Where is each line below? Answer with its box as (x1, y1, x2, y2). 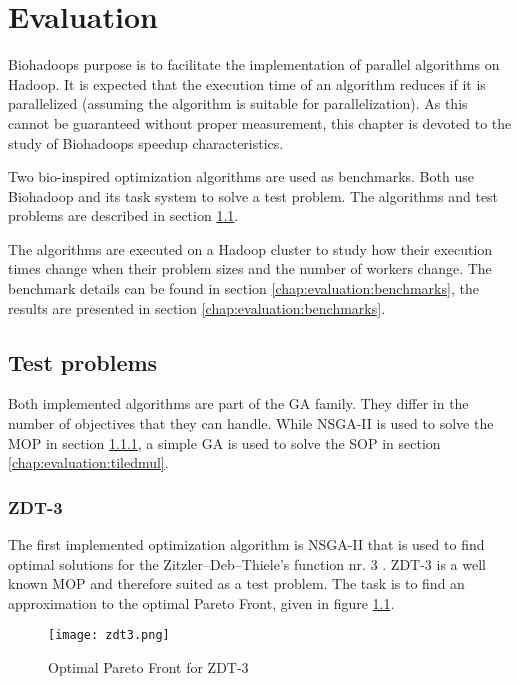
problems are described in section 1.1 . (8, 205, 239, 226)
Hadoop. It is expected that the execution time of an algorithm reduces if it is (8, 73, 486, 94)
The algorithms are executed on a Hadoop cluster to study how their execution (8, 238, 493, 259)
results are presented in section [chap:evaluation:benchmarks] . (8, 297, 386, 318)
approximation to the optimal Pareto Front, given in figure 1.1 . (8, 592, 395, 613)
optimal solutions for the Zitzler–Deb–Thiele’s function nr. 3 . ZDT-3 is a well (8, 553, 486, 574)
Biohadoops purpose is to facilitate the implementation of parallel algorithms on (8, 54, 500, 75)
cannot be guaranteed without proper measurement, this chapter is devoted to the (8, 112, 512, 133)
